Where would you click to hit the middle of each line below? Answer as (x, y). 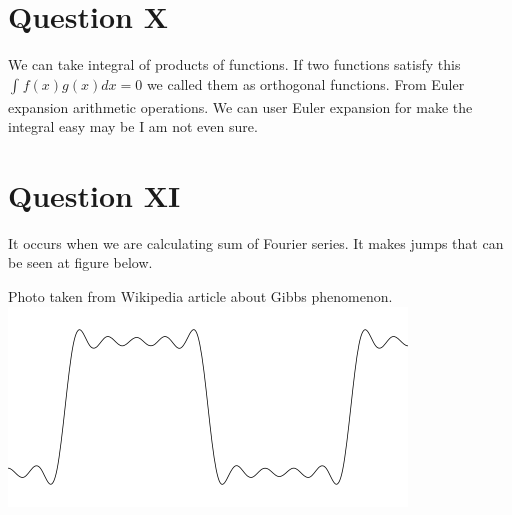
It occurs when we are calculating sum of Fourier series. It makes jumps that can (256, 242)
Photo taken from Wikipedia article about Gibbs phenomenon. (200, 296)
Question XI (94, 194)
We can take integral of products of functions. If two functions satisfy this (234, 64)
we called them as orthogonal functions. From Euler (305, 83)
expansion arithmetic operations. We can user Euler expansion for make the (240, 106)
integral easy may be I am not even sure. (133, 126)
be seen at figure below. (80, 262)
